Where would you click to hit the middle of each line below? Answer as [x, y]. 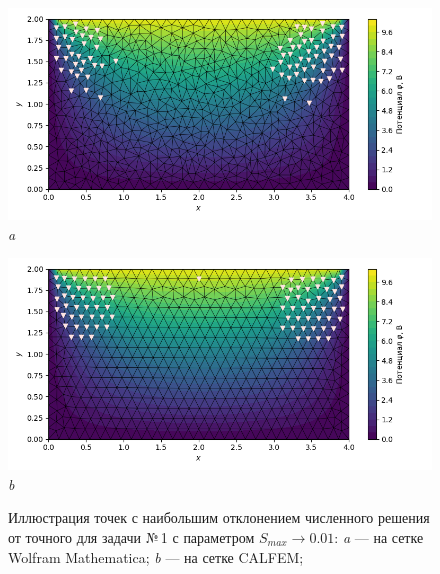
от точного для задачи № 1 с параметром [131, 536]
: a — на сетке [379, 536]
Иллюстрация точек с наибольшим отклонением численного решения [219, 517]
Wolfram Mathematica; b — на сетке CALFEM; [156, 556]
